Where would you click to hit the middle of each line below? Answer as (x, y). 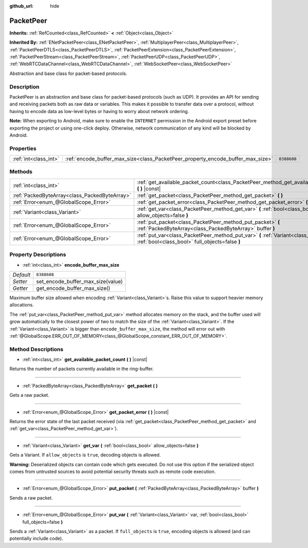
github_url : (21, 6)
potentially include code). (36, 538)
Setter (20, 281)
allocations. (22, 305)
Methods (21, 172)
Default (22, 275)
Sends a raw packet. (31, 498)
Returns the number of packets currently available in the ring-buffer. (82, 369)
